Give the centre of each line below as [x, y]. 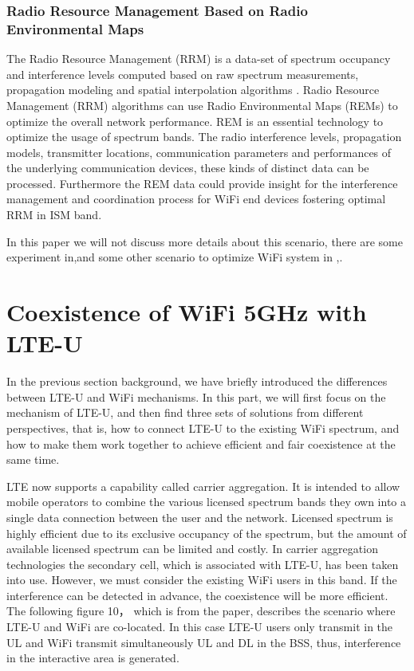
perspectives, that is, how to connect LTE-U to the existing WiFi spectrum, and [203, 428]
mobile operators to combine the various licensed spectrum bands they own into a [207, 502]
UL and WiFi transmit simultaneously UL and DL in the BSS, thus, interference [204, 642]
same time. [33, 459]
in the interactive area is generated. [93, 658]
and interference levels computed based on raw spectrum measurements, [183, 74]
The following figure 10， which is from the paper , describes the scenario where [201, 611]
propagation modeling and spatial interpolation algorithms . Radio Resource [193, 90]
